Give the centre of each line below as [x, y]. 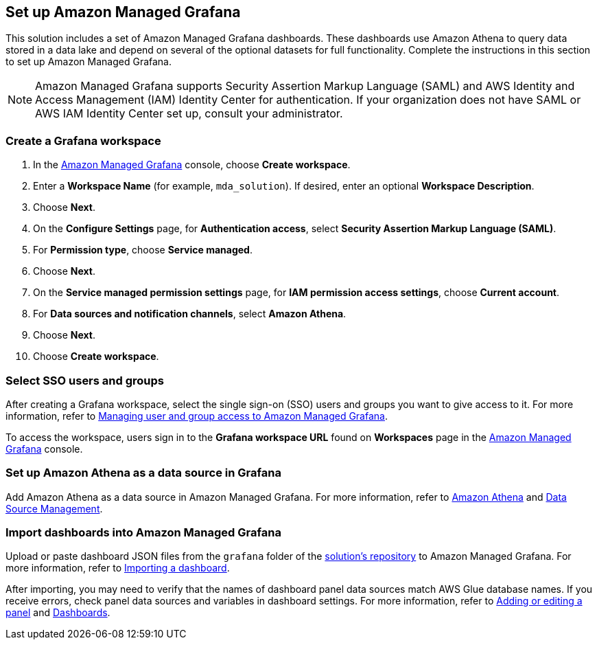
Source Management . [54, 508]
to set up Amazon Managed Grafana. [89, 62]
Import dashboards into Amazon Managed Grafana [143, 533]
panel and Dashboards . [58, 613]
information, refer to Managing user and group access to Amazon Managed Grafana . [197, 416]
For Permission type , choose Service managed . [143, 250]
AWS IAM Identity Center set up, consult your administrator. [189, 114]
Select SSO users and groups [85, 380]
